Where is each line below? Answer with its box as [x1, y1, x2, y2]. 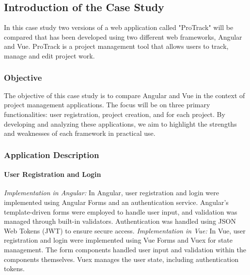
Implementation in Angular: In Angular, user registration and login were [4, 188, 219, 198]
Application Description [4, 148, 99, 160]
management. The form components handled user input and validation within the [4, 244, 246, 254]
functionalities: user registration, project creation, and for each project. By [4, 109, 225, 119]
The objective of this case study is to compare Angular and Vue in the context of [4, 90, 245, 100]
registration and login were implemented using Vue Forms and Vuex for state [4, 235, 233, 245]
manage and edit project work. [4, 50, 95, 60]
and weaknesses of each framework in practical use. [4, 128, 156, 138]
